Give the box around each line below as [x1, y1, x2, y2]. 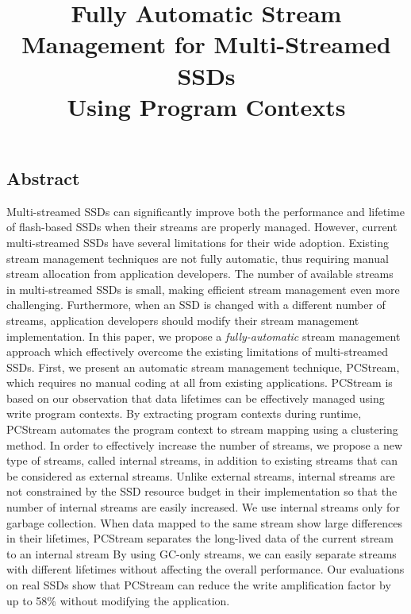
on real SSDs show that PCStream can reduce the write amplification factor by [6, 577, 391, 593]
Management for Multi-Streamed [21, 28, 391, 60]
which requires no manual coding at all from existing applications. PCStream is [6, 374, 393, 391]
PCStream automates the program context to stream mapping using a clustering [6, 421, 398, 438]
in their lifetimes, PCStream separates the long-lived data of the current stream [6, 530, 394, 546]
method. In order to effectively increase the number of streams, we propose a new [6, 436, 403, 453]
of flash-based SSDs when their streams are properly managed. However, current [6, 218, 398, 235]
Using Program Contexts [67, 90, 346, 122]
